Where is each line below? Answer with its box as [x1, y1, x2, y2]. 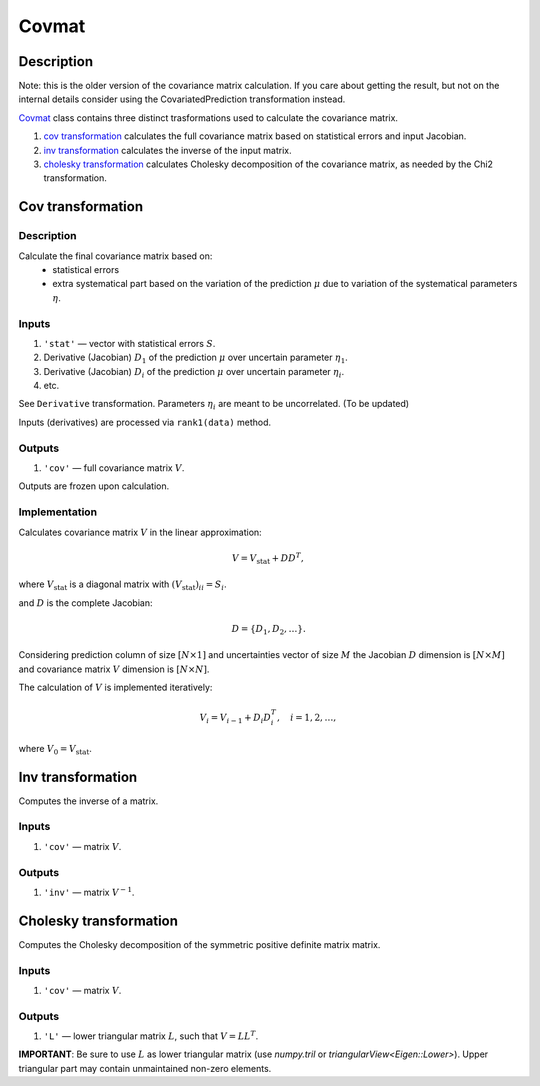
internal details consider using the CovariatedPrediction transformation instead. [18, 93, 346, 105]
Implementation [18, 505, 98, 519]
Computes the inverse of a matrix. [18, 795, 159, 807]
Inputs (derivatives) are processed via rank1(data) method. [18, 416, 272, 428]
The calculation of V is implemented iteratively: [18, 681, 213, 694]
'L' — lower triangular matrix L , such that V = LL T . [43, 1029, 259, 1042]
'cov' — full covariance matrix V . [43, 461, 185, 474]
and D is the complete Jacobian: [18, 596, 153, 609]
